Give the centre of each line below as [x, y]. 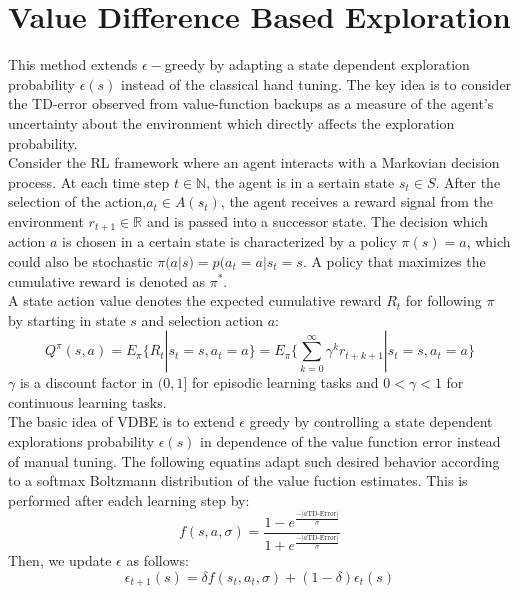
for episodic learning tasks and [285, 382]
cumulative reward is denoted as [106, 280]
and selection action [202, 319]
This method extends [73, 64]
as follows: [157, 560]
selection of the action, [77, 201]
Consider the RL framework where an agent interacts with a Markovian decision [254, 162]
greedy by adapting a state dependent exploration [317, 64]
